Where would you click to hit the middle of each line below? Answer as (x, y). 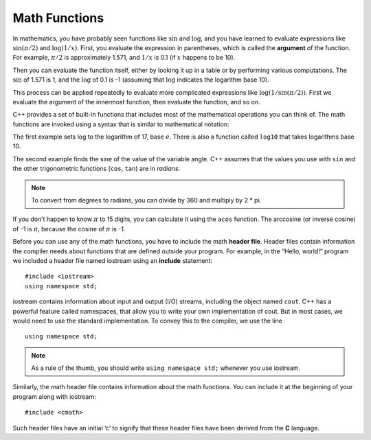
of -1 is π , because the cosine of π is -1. (69, 229)
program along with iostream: (54, 396)
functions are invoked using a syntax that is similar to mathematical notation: (121, 124)
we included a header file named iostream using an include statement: (113, 260)
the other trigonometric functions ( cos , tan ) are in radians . (97, 169)
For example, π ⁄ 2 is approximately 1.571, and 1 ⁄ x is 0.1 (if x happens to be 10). (124, 58)
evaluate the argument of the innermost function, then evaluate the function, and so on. (136, 102)
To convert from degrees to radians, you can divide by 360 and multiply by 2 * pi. (146, 200)
